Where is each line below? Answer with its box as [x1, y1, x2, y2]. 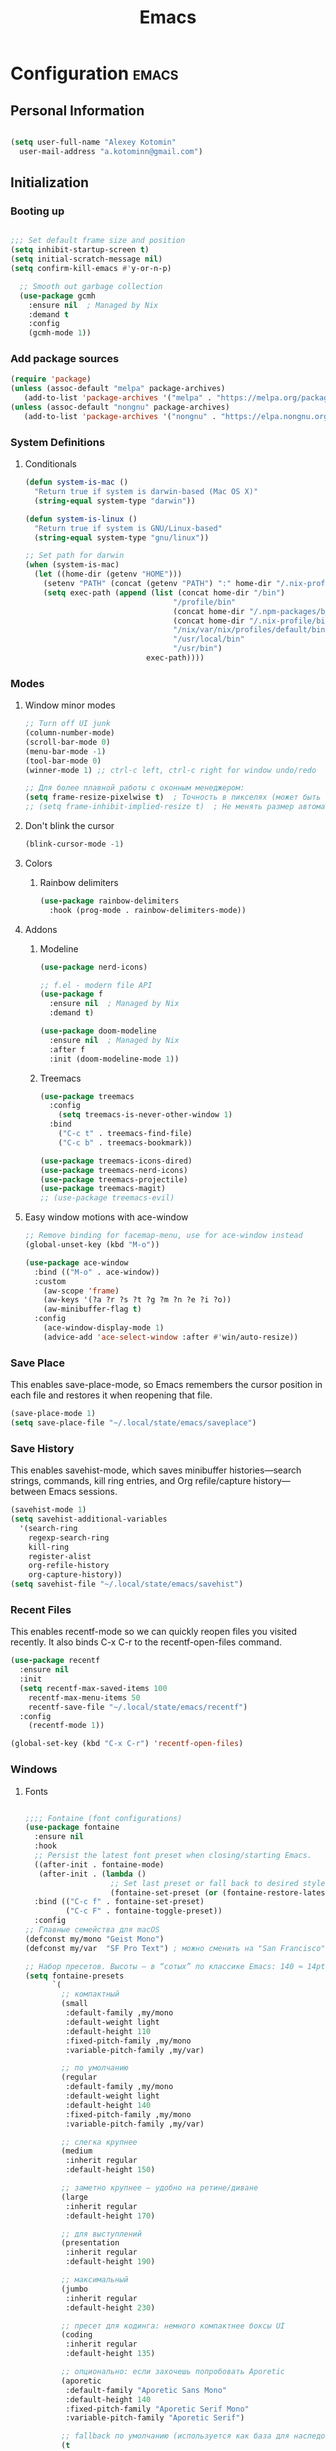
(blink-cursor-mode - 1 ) [24, 839, 125, 850]
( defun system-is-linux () [24, 514, 138, 524]
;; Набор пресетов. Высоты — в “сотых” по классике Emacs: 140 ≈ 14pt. [24, 1961, 330, 1971]
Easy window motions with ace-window [24, 1211, 189, 1223]
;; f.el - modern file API [39, 980, 153, 990]
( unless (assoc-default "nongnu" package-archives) [10, 402, 230, 413]
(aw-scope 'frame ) [43, 1286, 120, 1296]
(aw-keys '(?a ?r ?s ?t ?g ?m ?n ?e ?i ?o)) [43, 1295, 232, 1305]
